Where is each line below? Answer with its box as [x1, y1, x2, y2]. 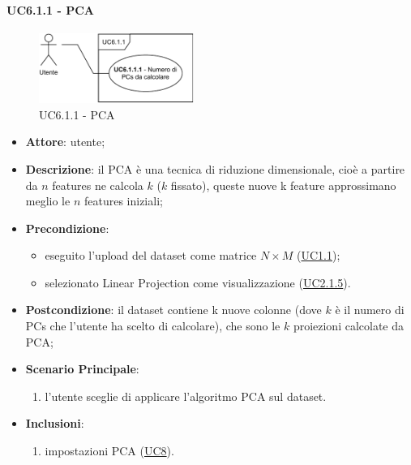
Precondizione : [25, 219, 109, 236]
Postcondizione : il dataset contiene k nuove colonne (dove [25, 301, 322, 318]
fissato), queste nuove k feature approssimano [170, 176, 396, 193]
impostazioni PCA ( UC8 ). [45, 442, 174, 459]
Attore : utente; [25, 133, 105, 150]
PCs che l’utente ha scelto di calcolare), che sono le [25, 317, 280, 334]
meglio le [25, 192, 71, 209]
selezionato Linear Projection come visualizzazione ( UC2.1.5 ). [45, 273, 351, 291]
